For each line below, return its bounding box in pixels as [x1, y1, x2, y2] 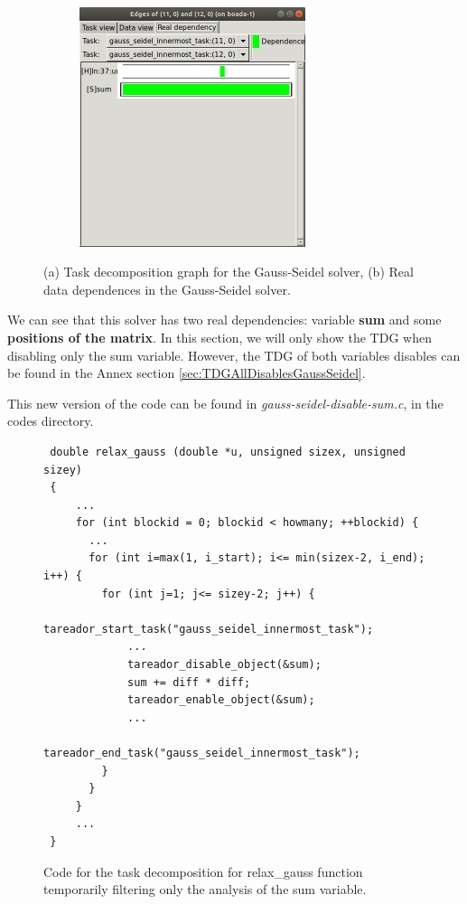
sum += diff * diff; [127, 675, 251, 689]
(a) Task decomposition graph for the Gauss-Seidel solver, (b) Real [43, 262, 414, 281]
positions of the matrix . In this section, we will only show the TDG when [7, 327, 432, 346]
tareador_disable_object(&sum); [127, 658, 322, 672]
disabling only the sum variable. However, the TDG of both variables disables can [7, 345, 461, 364]
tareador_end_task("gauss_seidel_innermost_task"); [43, 747, 360, 759]
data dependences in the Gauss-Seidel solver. [43, 279, 291, 298]
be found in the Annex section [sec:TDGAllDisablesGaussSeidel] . [7, 363, 366, 382]
